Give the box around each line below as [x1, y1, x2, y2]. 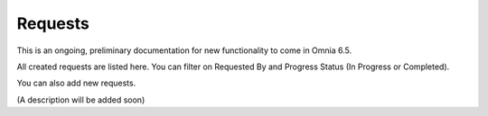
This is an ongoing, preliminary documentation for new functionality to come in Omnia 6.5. [16, 45, 352, 56]
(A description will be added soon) [16, 94, 145, 105]
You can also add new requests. [16, 77, 136, 89]
